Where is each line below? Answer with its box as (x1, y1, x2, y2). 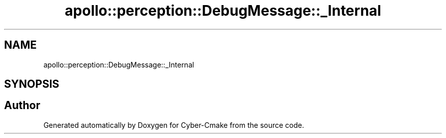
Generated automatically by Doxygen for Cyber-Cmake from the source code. (43, 120, 304, 129)
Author (4, 99, 40, 112)
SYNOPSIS (4, 78, 60, 91)
